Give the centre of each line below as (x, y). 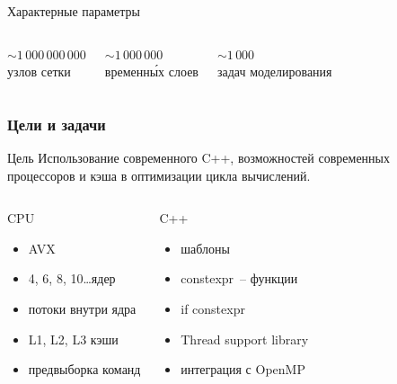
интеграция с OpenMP (243, 369)
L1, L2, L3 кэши (73, 339)
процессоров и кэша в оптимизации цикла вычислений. (159, 175)
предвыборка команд (84, 369)
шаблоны (205, 248)
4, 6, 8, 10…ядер (72, 278)
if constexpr (213, 308)
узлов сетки (39, 71)
